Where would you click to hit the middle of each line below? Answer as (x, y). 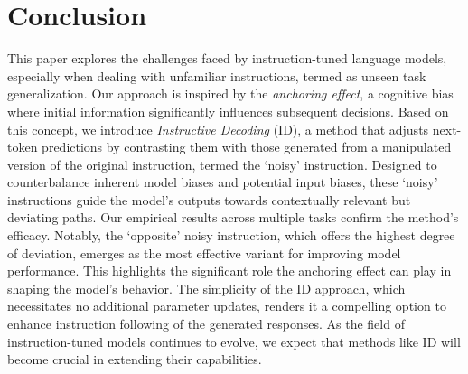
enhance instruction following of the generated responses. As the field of (206, 324)
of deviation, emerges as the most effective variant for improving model (204, 252)
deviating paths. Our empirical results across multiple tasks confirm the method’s (233, 217)
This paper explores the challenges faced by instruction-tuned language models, (227, 58)
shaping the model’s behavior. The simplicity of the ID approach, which (206, 288)
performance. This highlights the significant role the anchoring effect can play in (229, 271)
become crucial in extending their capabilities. (135, 359)
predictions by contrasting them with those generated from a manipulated (247, 147)
